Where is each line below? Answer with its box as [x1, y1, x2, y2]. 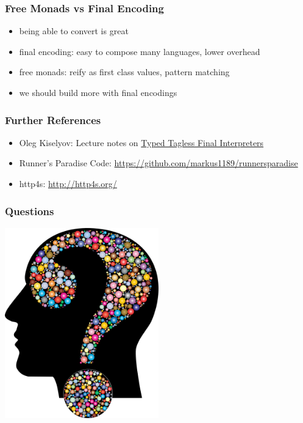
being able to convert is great [19, 24, 129, 37]
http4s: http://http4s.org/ [19, 177, 117, 189]
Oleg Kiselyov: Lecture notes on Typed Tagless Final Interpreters [19, 136, 264, 149]
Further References [5, 112, 101, 127]
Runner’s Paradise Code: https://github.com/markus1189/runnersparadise [19, 156, 298, 169]
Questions [5, 203, 54, 218]
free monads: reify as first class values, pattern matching [19, 65, 230, 78]
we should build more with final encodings [19, 86, 177, 98]
